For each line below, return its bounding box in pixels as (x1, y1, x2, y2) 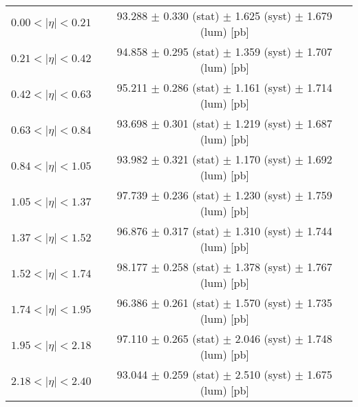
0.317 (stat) (163, 223, 220, 239)
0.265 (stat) (163, 330, 220, 346)
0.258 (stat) (163, 259, 220, 275)
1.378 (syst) (235, 259, 291, 275)
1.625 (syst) (235, 8, 291, 23)
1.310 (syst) (235, 223, 291, 239)
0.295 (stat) (163, 43, 220, 59)
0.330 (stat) (163, 8, 220, 23)
